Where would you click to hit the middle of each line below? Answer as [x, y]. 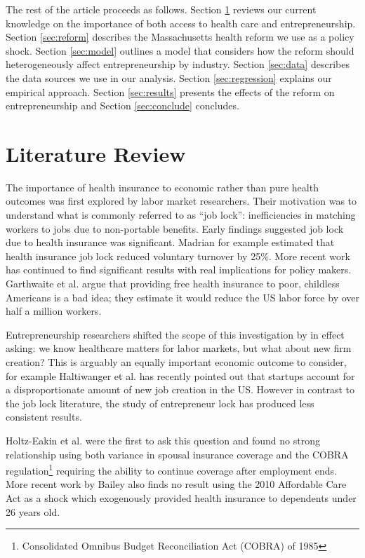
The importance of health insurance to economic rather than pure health [162, 187]
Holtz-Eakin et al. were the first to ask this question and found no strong [163, 440]
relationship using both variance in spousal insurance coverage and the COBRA [177, 454]
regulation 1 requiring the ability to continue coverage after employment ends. [172, 469]
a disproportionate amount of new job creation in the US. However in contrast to [180, 389]
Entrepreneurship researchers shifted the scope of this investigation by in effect [175, 334]
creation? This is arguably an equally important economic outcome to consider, [176, 362]
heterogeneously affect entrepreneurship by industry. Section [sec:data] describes [178, 64]
